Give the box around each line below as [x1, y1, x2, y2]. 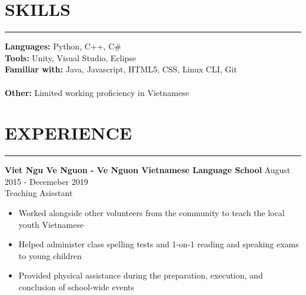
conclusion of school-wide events [18, 280, 135, 293]
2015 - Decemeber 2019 [5, 175, 88, 187]
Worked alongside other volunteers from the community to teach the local [18, 207, 285, 218]
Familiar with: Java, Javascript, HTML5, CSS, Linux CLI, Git [5, 63, 237, 75]
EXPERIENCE [5, 121, 132, 145]
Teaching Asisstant [5, 187, 73, 199]
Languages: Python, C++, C [5, 40, 115, 52]
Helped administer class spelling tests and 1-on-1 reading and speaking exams [18, 238, 299, 250]
